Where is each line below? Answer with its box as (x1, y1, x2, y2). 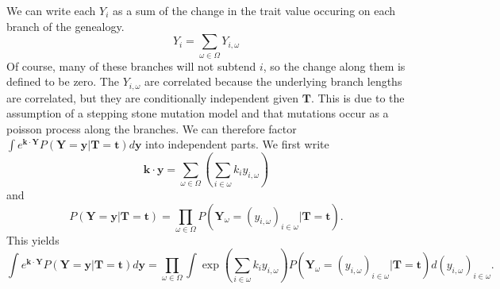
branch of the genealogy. (6, 17, 125, 34)
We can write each (6, 2, 96, 18)
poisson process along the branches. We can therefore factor (6, 120, 297, 137)
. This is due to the (310, 89, 405, 106)
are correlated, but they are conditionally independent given (6, 89, 299, 106)
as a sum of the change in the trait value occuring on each (113, 2, 396, 18)
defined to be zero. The (6, 73, 119, 90)
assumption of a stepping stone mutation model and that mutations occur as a (6, 105, 389, 121)
